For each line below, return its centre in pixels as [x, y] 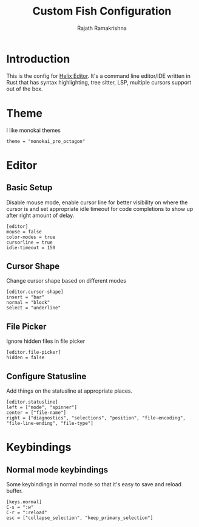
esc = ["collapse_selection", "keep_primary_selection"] [80, 518]
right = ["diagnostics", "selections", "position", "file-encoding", [96, 418]
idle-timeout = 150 [31, 247]
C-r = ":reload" [27, 513]
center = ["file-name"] [36, 413]
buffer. [15, 491]
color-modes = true [31, 237]
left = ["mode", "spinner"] [42, 408]
